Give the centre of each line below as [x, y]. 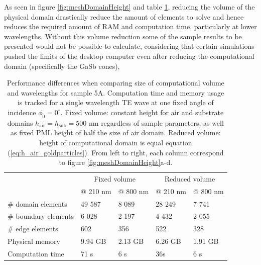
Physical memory [34, 241]
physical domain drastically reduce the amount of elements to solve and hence [124, 16]
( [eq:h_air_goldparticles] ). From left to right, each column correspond [116, 152]
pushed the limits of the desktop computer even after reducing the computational [129, 56]
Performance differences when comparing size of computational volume [115, 83]
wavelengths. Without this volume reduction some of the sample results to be [123, 36]
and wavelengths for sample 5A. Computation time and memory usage [116, 92]
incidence [22, 112]
